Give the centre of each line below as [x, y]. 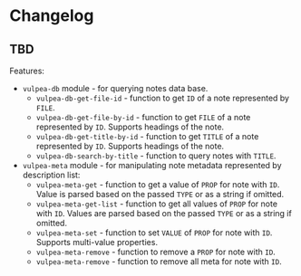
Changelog [52, 16]
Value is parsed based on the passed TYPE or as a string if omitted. [160, 194]
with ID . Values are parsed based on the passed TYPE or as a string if [164, 213]
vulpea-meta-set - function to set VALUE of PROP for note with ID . [154, 233]
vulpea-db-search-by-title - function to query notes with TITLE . [156, 156]
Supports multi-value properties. [97, 242]
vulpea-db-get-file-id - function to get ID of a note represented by [163, 98]
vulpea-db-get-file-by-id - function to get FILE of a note [143, 117]
